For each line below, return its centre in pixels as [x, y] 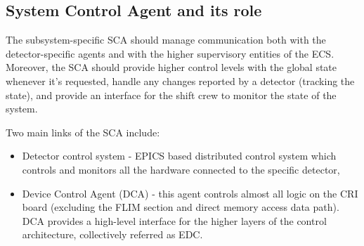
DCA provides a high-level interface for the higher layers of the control [174, 220]
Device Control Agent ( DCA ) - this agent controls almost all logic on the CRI [190, 193]
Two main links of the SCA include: [83, 132]
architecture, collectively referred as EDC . [112, 234]
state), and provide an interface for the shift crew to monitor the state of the [171, 95]
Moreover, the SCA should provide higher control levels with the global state [171, 67]
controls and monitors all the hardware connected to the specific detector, [181, 169]
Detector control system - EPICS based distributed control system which [179, 156]
